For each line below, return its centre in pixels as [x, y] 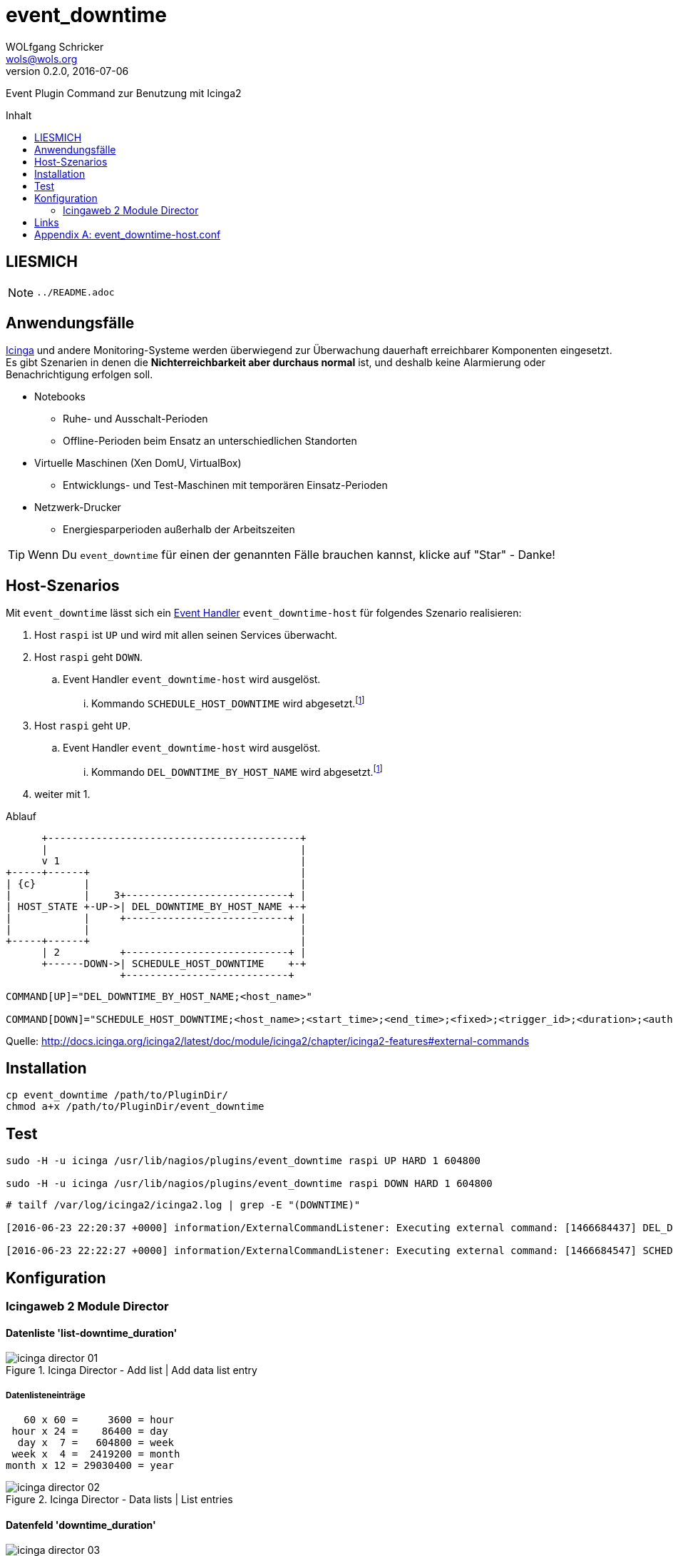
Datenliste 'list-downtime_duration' [92, 1333]
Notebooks [60, 397]
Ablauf [21, 816]
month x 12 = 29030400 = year [90, 1466]
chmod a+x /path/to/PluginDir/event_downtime [135, 1107]
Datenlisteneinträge [46, 1395]
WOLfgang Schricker [55, 46]
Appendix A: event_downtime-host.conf [128, 234]
